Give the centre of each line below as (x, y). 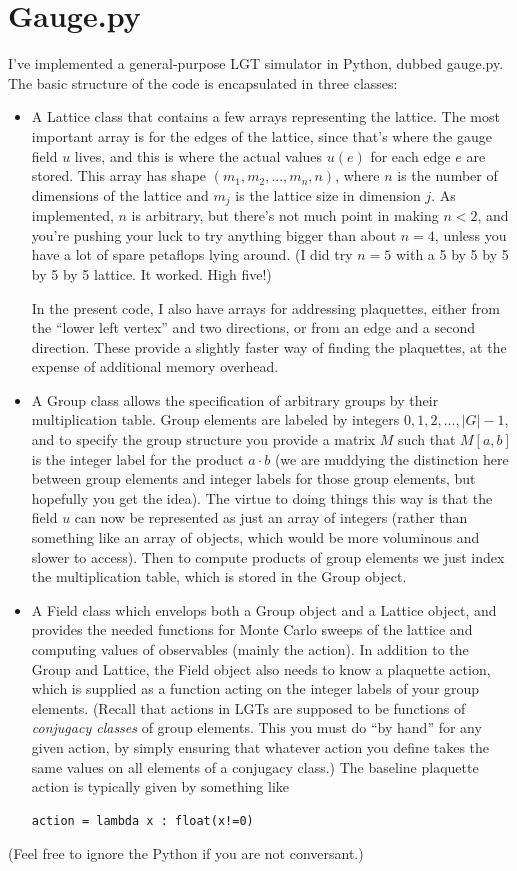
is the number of (447, 175)
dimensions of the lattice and (120, 194)
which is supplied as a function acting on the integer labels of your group (255, 688)
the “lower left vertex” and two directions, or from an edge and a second (253, 327)
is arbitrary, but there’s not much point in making (285, 215)
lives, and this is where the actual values (198, 155)
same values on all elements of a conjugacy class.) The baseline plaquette (255, 766)
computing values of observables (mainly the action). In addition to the (250, 649)
